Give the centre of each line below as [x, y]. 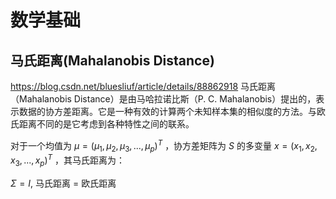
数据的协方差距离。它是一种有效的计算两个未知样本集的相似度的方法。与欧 [172, 111]
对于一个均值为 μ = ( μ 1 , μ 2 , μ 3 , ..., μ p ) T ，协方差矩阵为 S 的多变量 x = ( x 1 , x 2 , [164, 146]
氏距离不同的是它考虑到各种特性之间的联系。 [102, 124]
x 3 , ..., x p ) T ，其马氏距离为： [68, 160]
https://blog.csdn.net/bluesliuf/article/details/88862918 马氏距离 [143, 86]
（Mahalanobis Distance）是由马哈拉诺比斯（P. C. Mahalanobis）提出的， [163, 99]
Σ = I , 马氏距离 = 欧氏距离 [63, 183]
